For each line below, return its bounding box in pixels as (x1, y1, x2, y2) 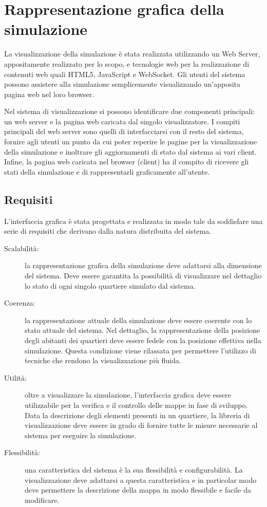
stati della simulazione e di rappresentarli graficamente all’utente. (4, 166, 210, 177)
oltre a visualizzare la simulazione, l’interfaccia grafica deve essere (25, 389, 231, 400)
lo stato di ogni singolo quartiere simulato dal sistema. (25, 280, 196, 291)
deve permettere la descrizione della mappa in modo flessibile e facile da (25, 484, 251, 495)
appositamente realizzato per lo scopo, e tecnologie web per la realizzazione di (4, 58, 250, 69)
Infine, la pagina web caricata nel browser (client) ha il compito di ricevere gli (4, 156, 249, 167)
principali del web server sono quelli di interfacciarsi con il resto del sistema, (4, 126, 244, 137)
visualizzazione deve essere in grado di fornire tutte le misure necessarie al (25, 420, 258, 430)
